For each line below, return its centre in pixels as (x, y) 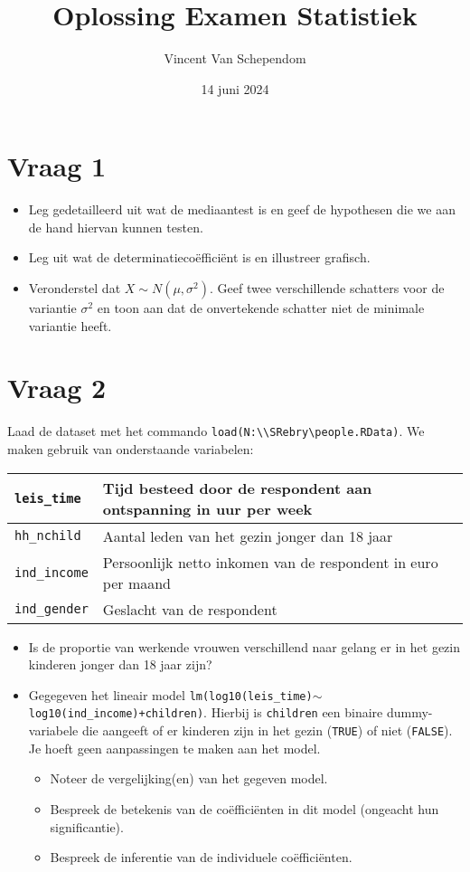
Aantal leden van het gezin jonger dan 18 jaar (248, 536)
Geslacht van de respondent (190, 609)
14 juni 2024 (235, 88)
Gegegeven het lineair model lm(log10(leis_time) (170, 694)
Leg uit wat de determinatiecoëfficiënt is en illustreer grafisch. (199, 257)
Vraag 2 (57, 388)
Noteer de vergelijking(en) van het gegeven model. (189, 778)
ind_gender (52, 609)
